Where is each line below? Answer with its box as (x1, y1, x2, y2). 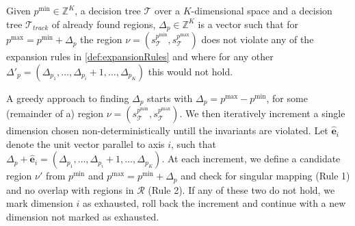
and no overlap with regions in (6, 182, 134, 197)
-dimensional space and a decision (191, 3, 332, 17)
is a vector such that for (198, 16, 299, 31)
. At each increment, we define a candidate (161, 151, 341, 166)
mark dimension (6, 196, 73, 210)
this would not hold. (148, 64, 233, 78)
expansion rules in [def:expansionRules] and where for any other (6, 49, 274, 64)
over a (155, 3, 180, 17)
